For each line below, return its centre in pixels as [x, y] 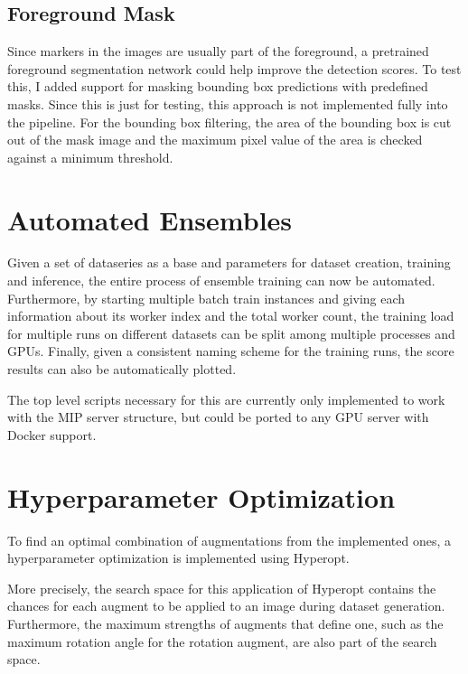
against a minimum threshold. [90, 157]
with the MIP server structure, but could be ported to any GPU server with [218, 417]
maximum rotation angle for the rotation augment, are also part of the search [222, 641]
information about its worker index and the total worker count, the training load [231, 316]
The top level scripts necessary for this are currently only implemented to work [226, 399]
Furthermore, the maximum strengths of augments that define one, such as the [225, 623]
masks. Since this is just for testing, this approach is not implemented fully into [228, 103]
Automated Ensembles [150, 219]
